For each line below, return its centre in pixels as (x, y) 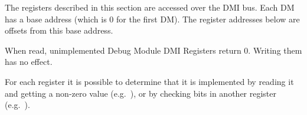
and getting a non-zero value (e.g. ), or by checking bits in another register (141, 93)
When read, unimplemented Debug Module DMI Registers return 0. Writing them (153, 50)
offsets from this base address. (59, 30)
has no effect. (29, 62)
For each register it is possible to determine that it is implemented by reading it (149, 81)
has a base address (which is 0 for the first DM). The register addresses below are (152, 19)
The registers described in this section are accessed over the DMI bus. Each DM (150, 7)
